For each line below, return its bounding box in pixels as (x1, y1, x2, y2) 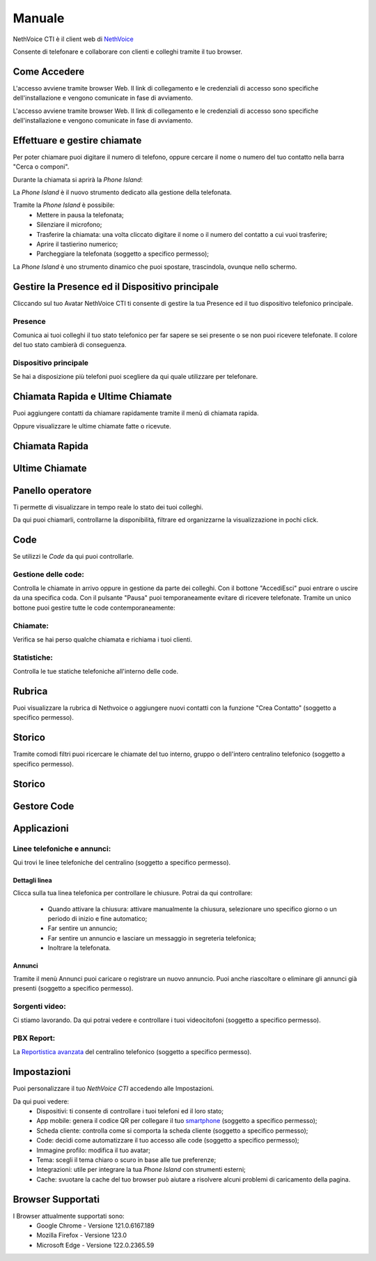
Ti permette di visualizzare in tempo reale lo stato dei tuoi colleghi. (13, 502, 203, 511)
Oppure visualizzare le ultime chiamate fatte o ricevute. (13, 421, 171, 430)
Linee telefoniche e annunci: (13, 844, 111, 853)
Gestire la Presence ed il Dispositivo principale (13, 281, 219, 293)
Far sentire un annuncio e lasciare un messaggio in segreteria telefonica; (47, 934, 257, 942)
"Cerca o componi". (13, 162, 70, 171)
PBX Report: (13, 1033, 56, 1043)
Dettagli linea (13, 876, 52, 884)
